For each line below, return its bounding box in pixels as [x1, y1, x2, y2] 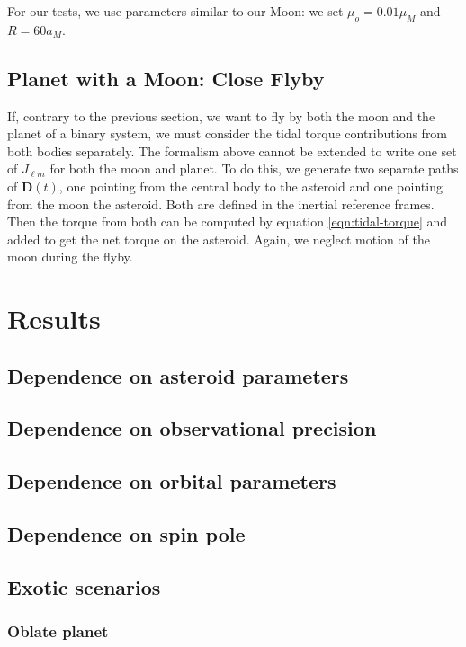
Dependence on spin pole [7, 520, 246, 548]
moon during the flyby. [7, 247, 133, 266]
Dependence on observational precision [7, 414, 377, 442]
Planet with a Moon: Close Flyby [7, 64, 325, 92]
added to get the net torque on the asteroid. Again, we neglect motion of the [7, 229, 430, 248]
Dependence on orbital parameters [7, 467, 336, 495]
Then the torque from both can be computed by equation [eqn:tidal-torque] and [7, 212, 448, 231]
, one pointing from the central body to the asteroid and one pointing [58, 176, 443, 195]
